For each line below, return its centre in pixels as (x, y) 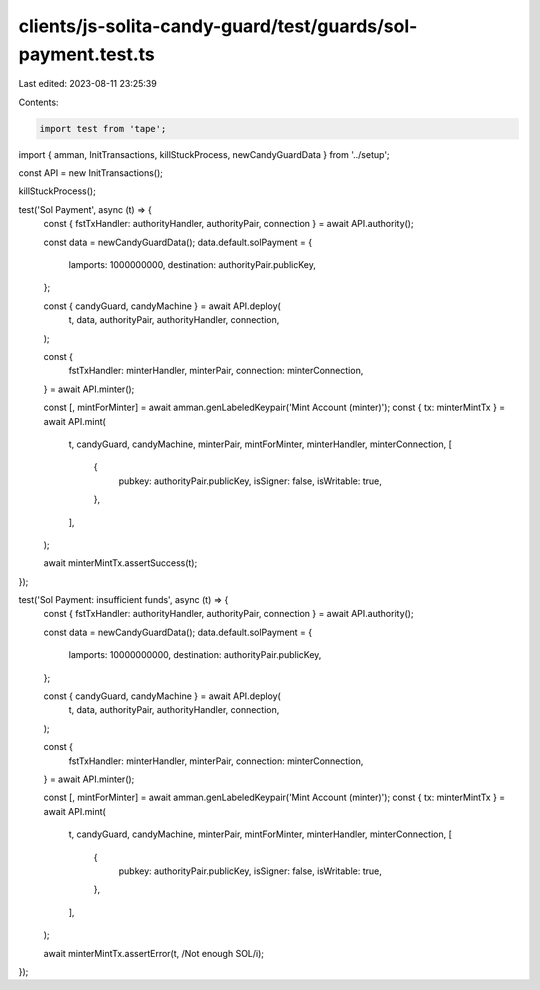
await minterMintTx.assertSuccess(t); (120, 563)
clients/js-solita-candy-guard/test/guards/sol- (218, 26)
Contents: (38, 102)
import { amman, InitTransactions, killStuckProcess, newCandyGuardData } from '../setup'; (204, 154)
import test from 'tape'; (103, 128)
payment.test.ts (86, 54)
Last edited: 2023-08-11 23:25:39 (87, 84)
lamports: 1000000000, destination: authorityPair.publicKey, (192, 265)
